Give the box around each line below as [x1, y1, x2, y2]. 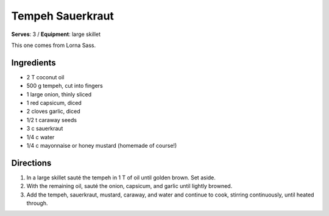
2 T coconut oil [26, 73, 65, 81]
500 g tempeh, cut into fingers [26, 82, 103, 90]
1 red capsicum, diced [26, 99, 82, 107]
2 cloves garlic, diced [26, 107, 80, 115]
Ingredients [11, 57, 56, 68]
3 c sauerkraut [26, 125, 63, 132]
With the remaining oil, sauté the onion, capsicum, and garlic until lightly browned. [26, 182, 233, 190]
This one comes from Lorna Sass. [11, 41, 96, 49]
